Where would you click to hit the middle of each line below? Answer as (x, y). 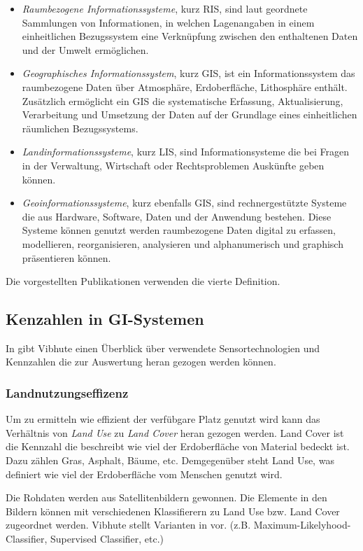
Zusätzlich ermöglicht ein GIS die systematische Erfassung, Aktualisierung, (183, 100)
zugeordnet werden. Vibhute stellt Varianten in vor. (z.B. (128, 525)
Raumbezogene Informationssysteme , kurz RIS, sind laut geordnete (165, 8)
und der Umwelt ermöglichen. (85, 49)
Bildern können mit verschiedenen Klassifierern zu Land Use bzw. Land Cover (173, 511)
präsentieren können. (66, 257)
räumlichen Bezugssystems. (80, 128)
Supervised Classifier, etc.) (107, 539)
